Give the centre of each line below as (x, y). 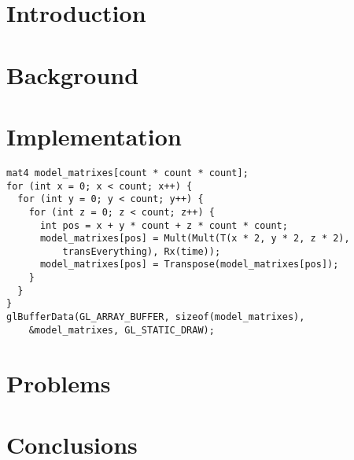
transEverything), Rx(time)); (142, 251)
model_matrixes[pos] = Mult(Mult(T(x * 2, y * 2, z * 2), (195, 239)
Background (73, 74)
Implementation (94, 136)
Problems (59, 383)
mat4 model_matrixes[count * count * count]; (127, 173)
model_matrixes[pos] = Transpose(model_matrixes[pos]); (189, 265)
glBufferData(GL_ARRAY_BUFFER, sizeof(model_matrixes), (156, 317)
